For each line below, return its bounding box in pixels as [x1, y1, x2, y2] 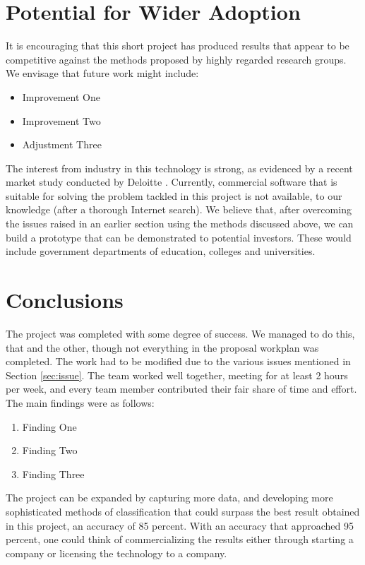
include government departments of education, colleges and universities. [6, 244, 316, 258]
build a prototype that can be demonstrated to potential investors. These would [6, 230, 352, 244]
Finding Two [22, 443, 78, 458]
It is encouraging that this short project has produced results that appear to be [6, 38, 349, 53]
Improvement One [22, 89, 100, 104]
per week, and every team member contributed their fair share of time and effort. [6, 381, 357, 396]
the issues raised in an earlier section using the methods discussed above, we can [6, 216, 354, 231]
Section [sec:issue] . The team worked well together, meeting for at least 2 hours [6, 367, 348, 382]
